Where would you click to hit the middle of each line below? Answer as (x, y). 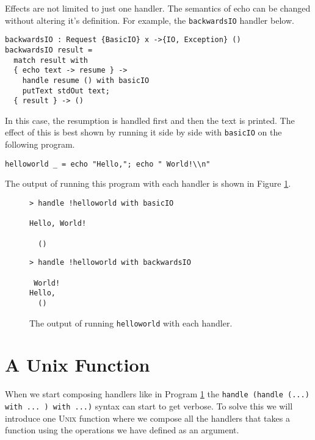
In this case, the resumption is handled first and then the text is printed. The (150, 120)
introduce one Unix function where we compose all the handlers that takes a (147, 418)
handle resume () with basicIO (86, 80)
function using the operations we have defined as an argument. (122, 430)
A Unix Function (78, 365)
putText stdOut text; (66, 91)
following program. (40, 144)
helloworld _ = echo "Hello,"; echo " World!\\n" (108, 164)
